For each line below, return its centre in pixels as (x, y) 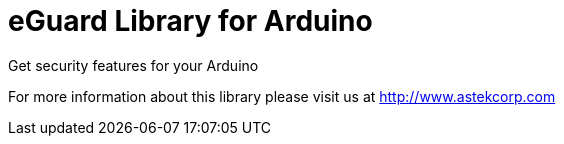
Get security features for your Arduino (133, 65)
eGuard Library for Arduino (190, 21)
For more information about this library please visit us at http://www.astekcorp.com (282, 96)
